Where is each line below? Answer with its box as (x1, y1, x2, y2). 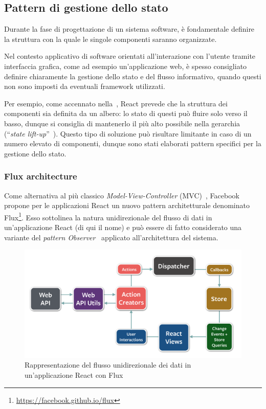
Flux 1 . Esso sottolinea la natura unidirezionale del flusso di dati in (4, 210, 212, 222)
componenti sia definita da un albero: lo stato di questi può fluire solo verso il (4, 108, 248, 119)
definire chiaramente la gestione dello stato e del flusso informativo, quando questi (4, 71, 261, 81)
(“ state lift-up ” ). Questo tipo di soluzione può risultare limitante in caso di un (4, 128, 252, 139)
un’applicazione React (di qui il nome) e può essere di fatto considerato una (4, 221, 242, 232)
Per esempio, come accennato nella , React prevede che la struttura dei (4, 98, 228, 108)
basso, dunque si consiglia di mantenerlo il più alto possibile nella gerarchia (4, 118, 240, 128)
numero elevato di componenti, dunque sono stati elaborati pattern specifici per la (4, 138, 261, 149)
